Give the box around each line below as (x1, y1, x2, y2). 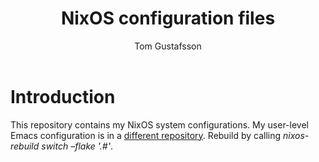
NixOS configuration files (60, 7, 276, 30)
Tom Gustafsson (134, 40, 202, 52)
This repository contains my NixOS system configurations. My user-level (10, 118, 309, 131)
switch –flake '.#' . (41, 140, 113, 152)
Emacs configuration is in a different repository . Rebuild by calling (10, 129, 282, 141)
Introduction (10, 85, 116, 108)
